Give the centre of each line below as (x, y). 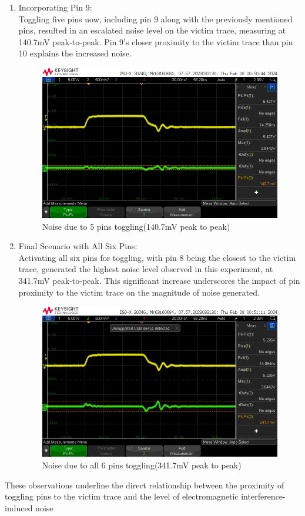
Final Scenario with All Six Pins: (78, 246)
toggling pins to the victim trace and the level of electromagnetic (122, 496)
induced (19, 507)
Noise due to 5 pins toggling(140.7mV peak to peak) (136, 226)
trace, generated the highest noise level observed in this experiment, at (146, 269)
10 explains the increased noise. (75, 53)
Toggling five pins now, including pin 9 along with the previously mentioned (155, 19)
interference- (263, 496)
